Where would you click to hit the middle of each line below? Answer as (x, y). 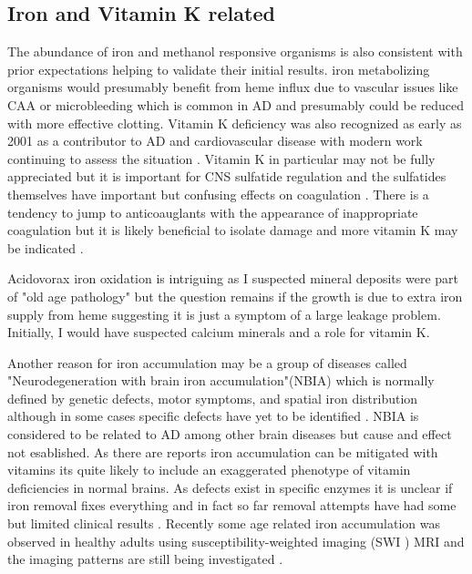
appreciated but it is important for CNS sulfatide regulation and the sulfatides (227, 176)
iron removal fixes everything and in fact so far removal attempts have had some (232, 505)
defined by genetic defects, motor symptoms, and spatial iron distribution (213, 398)
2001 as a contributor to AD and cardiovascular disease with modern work (215, 141)
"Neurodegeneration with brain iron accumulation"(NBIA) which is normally (221, 380)
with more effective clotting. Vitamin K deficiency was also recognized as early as (235, 123)
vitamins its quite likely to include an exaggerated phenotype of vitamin (209, 470)
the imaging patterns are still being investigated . (145, 559)
